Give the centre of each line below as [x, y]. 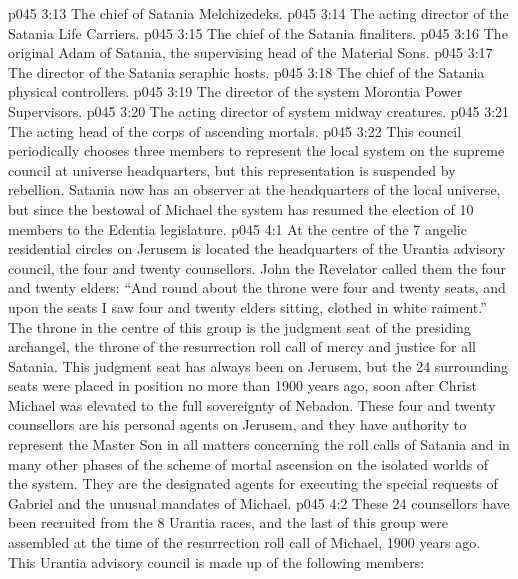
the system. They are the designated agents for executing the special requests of [253, 483]
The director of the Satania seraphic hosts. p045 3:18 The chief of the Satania [246, 71]
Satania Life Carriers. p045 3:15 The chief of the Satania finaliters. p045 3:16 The [258, 32]
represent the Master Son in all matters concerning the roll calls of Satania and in [259, 444]
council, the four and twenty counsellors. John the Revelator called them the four [257, 267]
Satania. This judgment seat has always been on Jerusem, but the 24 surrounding [258, 365]
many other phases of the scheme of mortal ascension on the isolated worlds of [248, 463]
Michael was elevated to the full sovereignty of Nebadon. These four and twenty [252, 404]
